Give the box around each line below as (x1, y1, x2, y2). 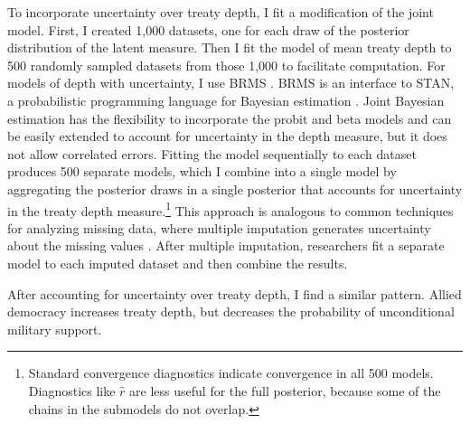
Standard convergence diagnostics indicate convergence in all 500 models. (28, 363, 434, 382)
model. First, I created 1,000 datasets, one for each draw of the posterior (7, 20, 409, 39)
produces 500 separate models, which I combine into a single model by (7, 162, 397, 181)
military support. (7, 319, 102, 338)
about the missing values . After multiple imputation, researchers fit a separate (7, 236, 445, 255)
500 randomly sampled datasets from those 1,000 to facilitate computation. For (7, 55, 446, 74)
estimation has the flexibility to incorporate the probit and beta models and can (7, 108, 452, 127)
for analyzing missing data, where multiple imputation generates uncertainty (7, 218, 431, 237)
